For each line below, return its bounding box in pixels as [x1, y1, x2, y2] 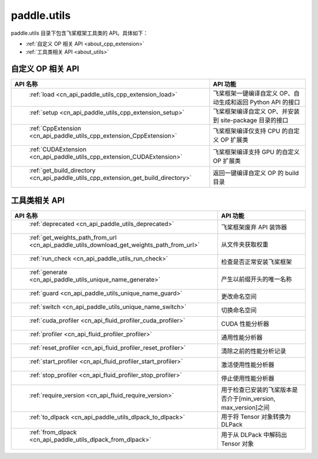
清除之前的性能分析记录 [221, 347, 286, 355]
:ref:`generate [29, 268, 68, 276]
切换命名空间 [221, 306, 257, 314]
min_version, [240, 394, 276, 402]
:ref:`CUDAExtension [29, 145, 87, 153]
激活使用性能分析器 [221, 360, 274, 369]
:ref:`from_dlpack [29, 428, 77, 436]
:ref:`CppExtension [29, 124, 82, 133]
